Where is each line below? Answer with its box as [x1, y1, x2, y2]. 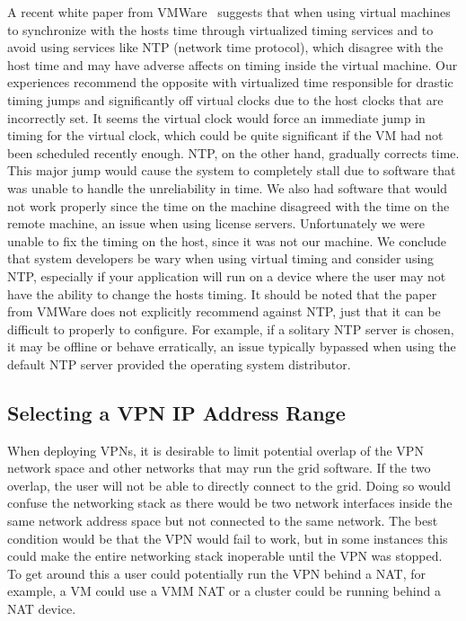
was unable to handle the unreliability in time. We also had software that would [7, 178, 447, 197]
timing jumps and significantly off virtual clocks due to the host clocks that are [7, 90, 444, 109]
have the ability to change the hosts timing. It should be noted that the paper [7, 284, 437, 303]
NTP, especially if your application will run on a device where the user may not [7, 266, 446, 285]
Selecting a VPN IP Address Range [7, 398, 346, 426]
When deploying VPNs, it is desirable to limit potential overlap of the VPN [7, 440, 424, 459]
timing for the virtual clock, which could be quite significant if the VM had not [7, 126, 444, 145]
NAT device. [7, 599, 76, 618]
